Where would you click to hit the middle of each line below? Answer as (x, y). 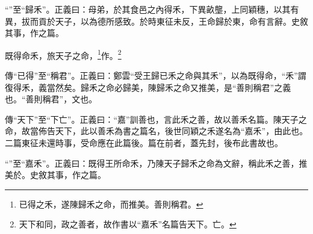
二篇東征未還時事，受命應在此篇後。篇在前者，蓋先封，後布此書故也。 (144, 143)
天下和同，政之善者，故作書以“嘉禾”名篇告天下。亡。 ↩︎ (128, 224)
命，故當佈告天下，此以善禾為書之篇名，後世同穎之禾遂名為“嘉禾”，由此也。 (156, 131)
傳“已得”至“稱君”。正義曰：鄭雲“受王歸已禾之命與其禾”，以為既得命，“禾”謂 (156, 75)
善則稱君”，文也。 (61, 99)
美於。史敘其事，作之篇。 (55, 175)
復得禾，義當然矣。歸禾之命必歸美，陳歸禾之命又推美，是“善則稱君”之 (144, 87)
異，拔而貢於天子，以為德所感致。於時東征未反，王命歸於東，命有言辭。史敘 (156, 21)
